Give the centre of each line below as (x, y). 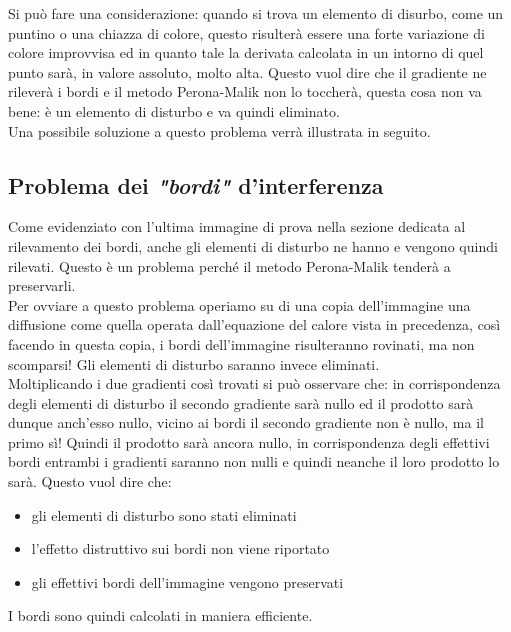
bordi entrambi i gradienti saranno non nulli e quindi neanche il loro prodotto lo (254, 461)
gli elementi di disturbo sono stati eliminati (164, 514)
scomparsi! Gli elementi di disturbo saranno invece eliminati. (194, 363)
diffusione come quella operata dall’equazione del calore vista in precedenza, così (254, 324)
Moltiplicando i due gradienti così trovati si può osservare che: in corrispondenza (254, 383)
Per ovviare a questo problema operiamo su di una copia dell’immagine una (239, 304)
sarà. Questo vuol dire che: (90, 481)
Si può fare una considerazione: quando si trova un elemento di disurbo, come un (256, 13)
